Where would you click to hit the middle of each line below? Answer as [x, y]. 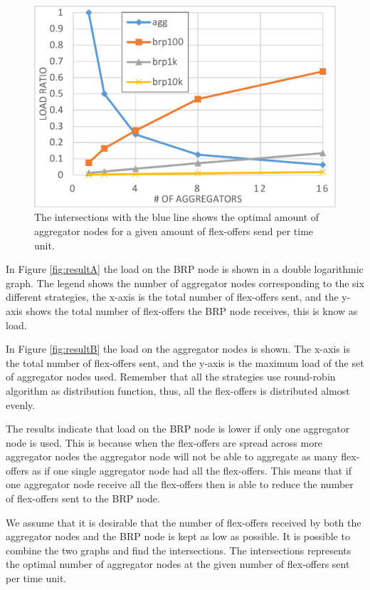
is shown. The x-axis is [300, 349]
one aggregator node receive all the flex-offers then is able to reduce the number [180, 484]
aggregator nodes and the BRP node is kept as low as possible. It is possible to [178, 536]
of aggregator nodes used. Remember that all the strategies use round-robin [171, 377]
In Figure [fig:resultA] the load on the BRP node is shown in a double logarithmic [185, 269]
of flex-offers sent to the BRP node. [83, 498]
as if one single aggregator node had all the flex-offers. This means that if [192, 470]
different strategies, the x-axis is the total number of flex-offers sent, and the [172, 297]
